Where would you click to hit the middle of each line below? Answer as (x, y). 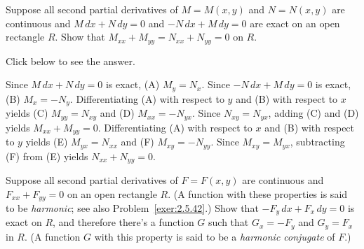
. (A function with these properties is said (258, 193)
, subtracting (317, 142)
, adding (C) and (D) (314, 113)
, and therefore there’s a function (123, 222)
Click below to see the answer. (70, 61)
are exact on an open (295, 23)
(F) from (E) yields (47, 156)
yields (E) (47, 142)
